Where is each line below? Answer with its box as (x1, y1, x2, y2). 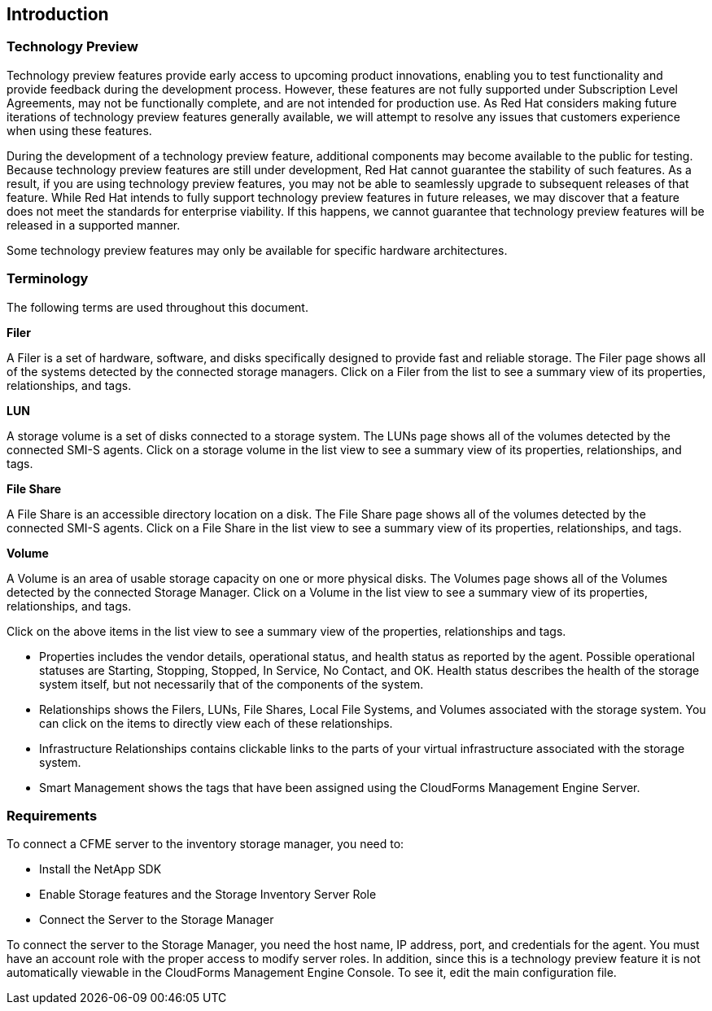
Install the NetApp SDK (39, 862, 162, 877)
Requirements (7, 807, 98, 824)
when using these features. (7, 123, 152, 138)
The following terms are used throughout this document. (7, 300, 308, 314)
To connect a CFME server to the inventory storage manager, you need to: (7, 837, 404, 851)
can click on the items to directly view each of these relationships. (39, 716, 393, 730)
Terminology (7, 270, 89, 287)
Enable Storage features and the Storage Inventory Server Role (39, 887, 377, 902)
